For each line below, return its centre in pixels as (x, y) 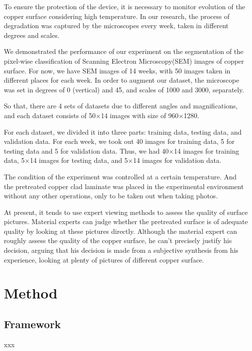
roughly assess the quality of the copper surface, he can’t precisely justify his (118, 240)
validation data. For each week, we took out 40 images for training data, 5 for (119, 141)
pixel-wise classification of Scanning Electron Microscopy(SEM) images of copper (124, 61)
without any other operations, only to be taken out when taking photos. (111, 196)
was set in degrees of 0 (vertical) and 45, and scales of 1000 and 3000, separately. (124, 89)
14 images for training (207, 150)
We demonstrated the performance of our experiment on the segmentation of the (124, 51)
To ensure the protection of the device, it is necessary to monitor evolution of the (125, 6)
